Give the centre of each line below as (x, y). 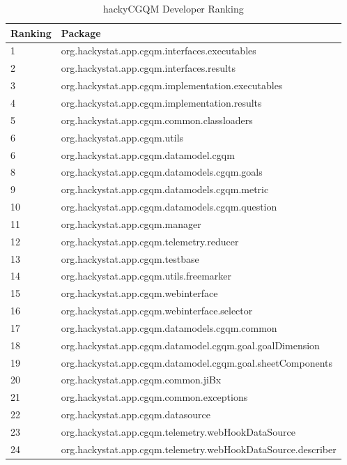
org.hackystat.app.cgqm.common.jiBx (141, 380)
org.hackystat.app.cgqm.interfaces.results (148, 68)
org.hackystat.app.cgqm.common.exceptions (154, 397)
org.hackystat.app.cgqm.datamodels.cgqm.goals (162, 172)
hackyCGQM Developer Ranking (173, 8)
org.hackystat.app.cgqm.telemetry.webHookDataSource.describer (199, 449)
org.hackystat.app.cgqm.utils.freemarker (146, 276)
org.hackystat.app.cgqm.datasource (136, 414)
